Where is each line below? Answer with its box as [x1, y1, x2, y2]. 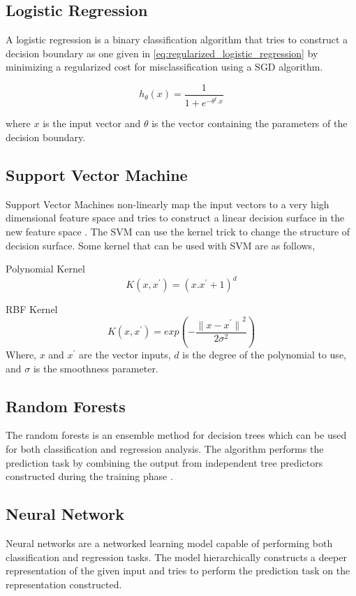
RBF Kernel [6, 302, 58, 317]
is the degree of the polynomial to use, [182, 347, 346, 362]
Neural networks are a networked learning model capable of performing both [6, 536, 333, 551]
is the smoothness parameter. [33, 361, 158, 375]
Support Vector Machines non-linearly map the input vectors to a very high [6, 196, 329, 211]
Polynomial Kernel [6, 261, 85, 276]
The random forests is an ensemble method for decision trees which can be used [6, 428, 347, 442]
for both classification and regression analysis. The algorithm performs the [6, 442, 324, 456]
